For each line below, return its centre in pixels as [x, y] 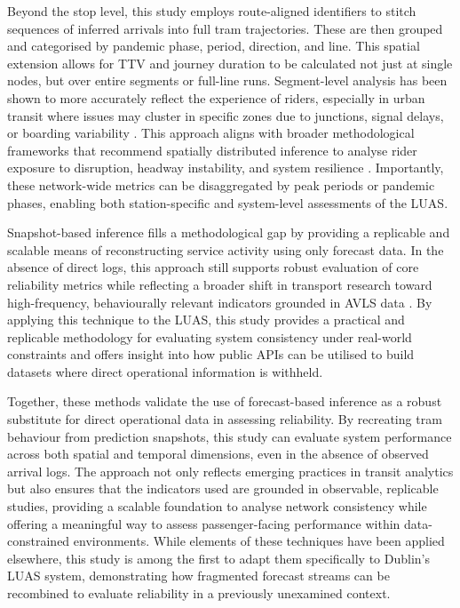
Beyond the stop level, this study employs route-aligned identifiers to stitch [212, 11]
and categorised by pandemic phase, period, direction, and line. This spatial [214, 46]
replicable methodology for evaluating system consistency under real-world [210, 336]
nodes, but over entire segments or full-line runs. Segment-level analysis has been [227, 80]
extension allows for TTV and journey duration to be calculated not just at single [230, 63]
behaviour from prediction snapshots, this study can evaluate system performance [230, 436]
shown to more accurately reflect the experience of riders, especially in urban [216, 97]
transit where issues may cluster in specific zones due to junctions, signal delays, [226, 115]
